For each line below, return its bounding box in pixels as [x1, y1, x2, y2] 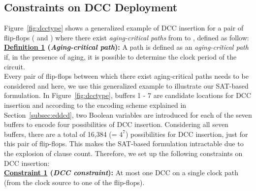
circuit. [4, 61, 25, 71]
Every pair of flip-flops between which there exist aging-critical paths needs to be [4, 71, 249, 81]
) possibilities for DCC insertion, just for [125, 128, 248, 139]
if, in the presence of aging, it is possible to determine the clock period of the [4, 51, 237, 62]
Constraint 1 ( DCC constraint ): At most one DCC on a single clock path [4, 167, 238, 178]
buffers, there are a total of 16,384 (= [4, 128, 117, 139]
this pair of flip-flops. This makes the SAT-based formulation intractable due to [4, 138, 244, 149]
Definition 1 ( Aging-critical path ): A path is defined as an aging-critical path [4, 42, 249, 52]
